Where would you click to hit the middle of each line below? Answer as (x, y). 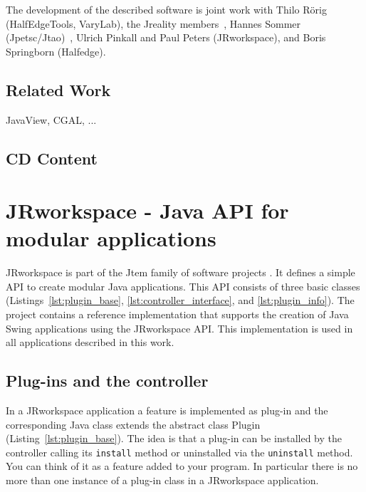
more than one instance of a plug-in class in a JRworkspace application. (162, 480)
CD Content (52, 158)
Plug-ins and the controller (107, 381)
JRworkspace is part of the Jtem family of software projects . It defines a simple (181, 272)
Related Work (58, 89)
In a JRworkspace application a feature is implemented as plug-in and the (167, 410)
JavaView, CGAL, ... (51, 119)
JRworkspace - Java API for (147, 210)
